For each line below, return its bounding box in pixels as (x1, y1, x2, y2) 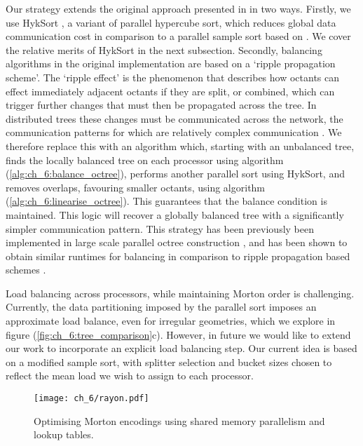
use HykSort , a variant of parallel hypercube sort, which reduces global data (6, 15, 336, 29)
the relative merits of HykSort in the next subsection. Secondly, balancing (6, 42, 322, 57)
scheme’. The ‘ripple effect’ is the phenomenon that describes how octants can (6, 69, 340, 84)
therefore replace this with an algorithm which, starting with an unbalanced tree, (6, 138, 355, 153)
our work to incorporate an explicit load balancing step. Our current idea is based (6, 341, 357, 356)
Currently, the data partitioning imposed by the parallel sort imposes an (6, 299, 317, 314)
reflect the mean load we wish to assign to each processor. (6, 368, 254, 383)
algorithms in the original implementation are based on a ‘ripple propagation (6, 56, 336, 71)
